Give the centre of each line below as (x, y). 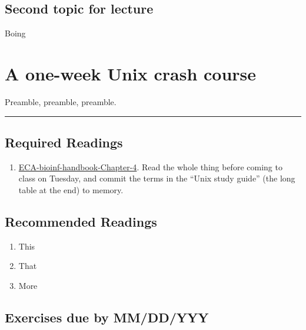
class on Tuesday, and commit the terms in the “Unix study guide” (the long (157, 178)
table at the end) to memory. (71, 189)
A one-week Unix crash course (131, 73)
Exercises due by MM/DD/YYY (107, 317)
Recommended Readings (81, 221)
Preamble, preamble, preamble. (61, 101)
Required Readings (64, 142)
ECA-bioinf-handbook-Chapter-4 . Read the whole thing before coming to (150, 166)
